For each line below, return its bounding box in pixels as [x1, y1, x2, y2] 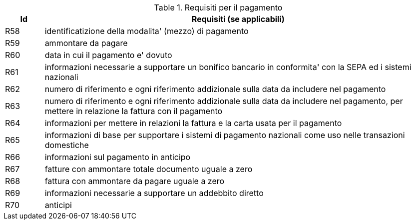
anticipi [44, 200, 72, 210]
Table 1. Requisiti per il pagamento [154, 2, 283, 12]
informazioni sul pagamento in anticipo [44, 152, 191, 162]
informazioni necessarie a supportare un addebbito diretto [44, 188, 264, 198]
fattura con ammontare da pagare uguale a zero [44, 176, 225, 186]
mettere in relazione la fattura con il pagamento [44, 106, 223, 116]
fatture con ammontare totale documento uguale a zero [44, 164, 253, 174]
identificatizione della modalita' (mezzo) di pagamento [44, 26, 249, 36]
